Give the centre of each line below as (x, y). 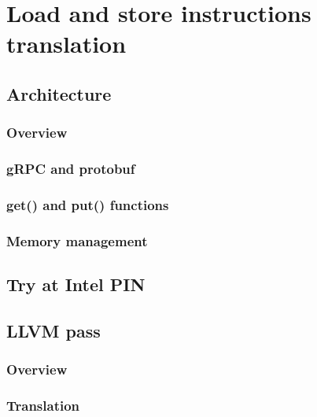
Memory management (77, 240)
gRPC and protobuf (71, 169)
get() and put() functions (88, 204)
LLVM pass (53, 330)
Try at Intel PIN (76, 284)
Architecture (59, 93)
